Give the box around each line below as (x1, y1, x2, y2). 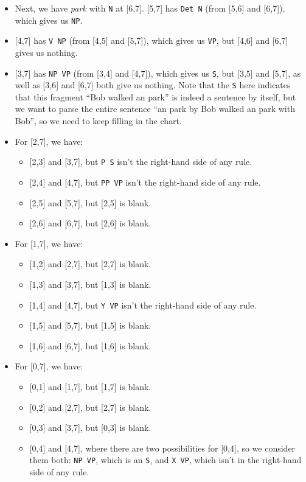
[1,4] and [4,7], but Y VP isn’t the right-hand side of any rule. (29, 298, 257, 311)
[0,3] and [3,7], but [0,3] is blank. (29, 421, 151, 434)
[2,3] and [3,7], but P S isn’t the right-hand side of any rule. (29, 155, 252, 168)
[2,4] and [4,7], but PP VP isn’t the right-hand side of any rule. (29, 175, 261, 188)
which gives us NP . (15, 13, 83, 26)
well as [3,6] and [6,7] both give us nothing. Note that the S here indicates (15, 79, 291, 91)
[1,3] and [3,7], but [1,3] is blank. (29, 278, 151, 290)
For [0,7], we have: (15, 360, 83, 372)
